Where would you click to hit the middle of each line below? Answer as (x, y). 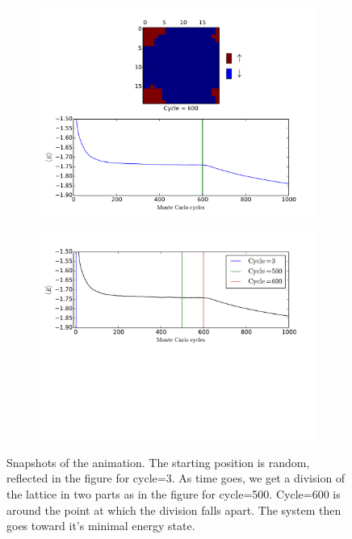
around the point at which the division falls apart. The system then (174, 510)
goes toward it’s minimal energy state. (101, 526)
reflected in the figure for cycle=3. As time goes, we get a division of (176, 478)
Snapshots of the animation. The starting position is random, (158, 462)
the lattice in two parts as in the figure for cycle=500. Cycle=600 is (174, 494)
